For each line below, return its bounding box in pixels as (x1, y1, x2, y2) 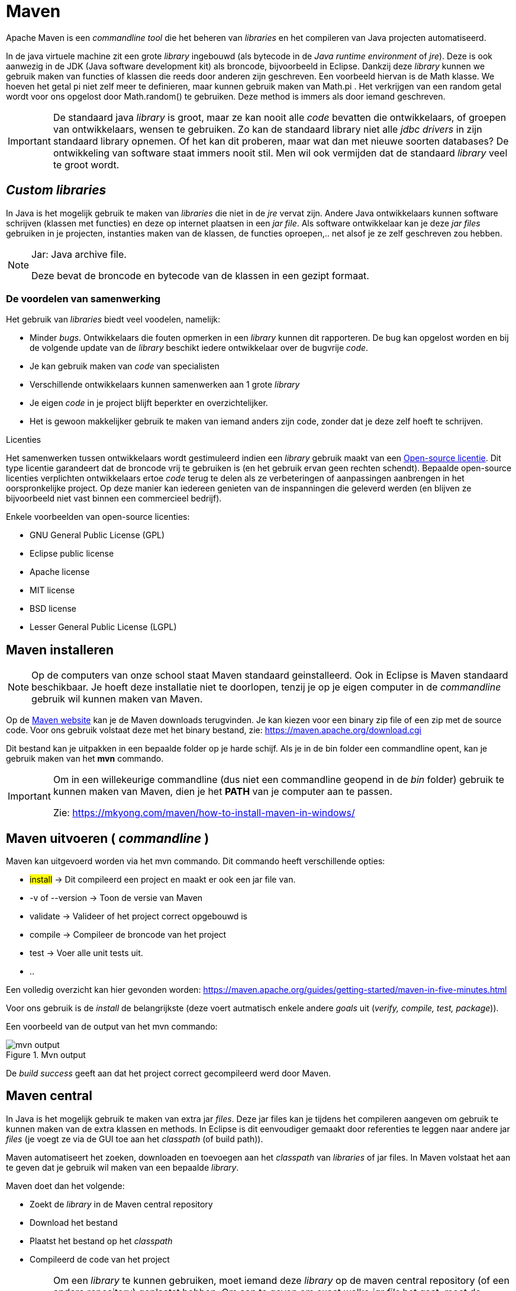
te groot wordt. (53, 158, 120, 171)
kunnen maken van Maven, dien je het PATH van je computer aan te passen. (53, 785, 393, 798)
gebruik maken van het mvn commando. (6, 753, 164, 764)
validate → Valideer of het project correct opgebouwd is (30, 911, 248, 922)
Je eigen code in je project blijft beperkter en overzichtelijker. (30, 398, 268, 408)
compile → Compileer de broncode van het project (30, 929, 227, 940)
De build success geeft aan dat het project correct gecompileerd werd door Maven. (6, 1068, 331, 1079)
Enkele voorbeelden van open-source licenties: (6, 512, 190, 522)
